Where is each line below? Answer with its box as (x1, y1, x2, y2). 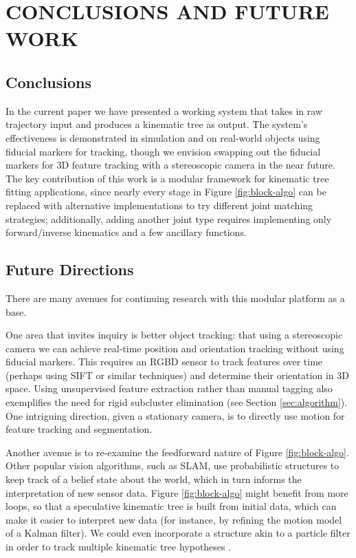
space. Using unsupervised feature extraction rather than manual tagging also (5, 381, 333, 396)
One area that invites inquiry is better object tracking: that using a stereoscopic (5, 328, 343, 342)
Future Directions (5, 259, 134, 280)
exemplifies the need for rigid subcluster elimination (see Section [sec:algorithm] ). (5, 395, 348, 409)
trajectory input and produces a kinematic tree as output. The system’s (5, 117, 308, 131)
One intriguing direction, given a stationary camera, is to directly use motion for (5, 408, 345, 422)
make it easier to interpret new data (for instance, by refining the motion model (5, 512, 342, 526)
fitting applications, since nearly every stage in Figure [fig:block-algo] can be (5, 184, 326, 199)
